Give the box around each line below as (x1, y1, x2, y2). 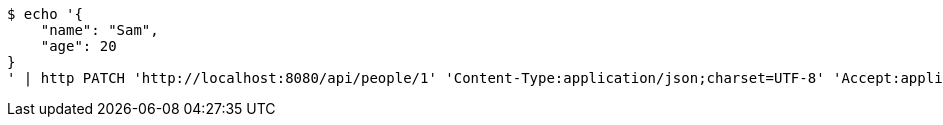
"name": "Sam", (40, 22, 159, 38)
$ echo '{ (7, 6, 83, 22)
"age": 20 (40, 38, 117, 54)
